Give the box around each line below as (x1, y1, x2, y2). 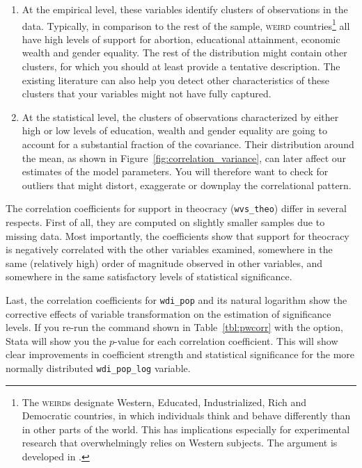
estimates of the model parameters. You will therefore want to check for (22, 164, 329, 179)
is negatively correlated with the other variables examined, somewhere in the (6, 242, 333, 257)
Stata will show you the (6, 333, 107, 348)
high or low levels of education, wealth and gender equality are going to (22, 123, 327, 138)
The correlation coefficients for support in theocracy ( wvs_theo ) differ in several (6, 201, 347, 216)
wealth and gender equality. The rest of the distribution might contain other (22, 45, 347, 60)
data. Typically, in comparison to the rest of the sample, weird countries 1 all (22, 16, 350, 33)
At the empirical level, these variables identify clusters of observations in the (22, 2, 348, 16)
